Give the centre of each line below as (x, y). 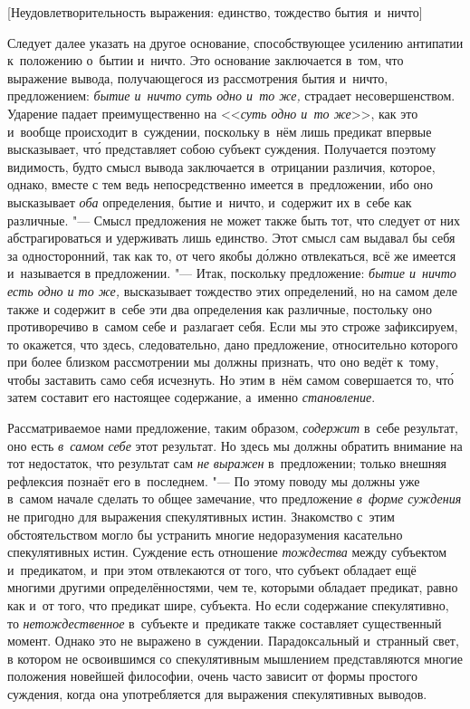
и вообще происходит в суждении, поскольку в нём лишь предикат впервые (220, 131)
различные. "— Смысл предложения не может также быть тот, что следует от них (234, 220)
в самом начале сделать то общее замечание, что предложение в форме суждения (235, 498)
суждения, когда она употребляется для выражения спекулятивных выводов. (217, 693)
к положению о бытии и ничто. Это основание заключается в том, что (206, 60)
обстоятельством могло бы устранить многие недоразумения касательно (205, 534)
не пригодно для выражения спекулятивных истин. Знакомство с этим (201, 517)
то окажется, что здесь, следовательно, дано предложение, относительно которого (233, 344)
